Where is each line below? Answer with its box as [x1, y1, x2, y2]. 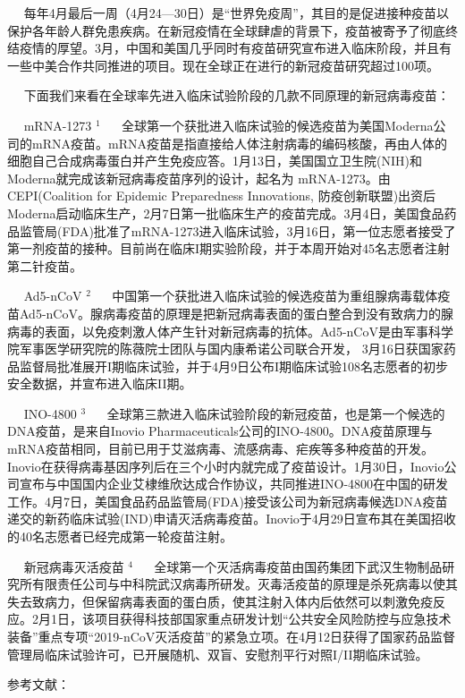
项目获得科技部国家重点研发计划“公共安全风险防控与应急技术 [94, 609, 452, 628]
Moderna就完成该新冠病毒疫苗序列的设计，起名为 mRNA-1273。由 [7, 168, 391, 187]
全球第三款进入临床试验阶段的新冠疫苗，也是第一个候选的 [106, 404, 445, 422]
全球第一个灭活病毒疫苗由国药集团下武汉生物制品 [154, 557, 443, 575]
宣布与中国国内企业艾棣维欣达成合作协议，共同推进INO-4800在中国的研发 [19, 474, 449, 493]
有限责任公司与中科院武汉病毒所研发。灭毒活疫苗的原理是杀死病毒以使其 [31, 575, 458, 593]
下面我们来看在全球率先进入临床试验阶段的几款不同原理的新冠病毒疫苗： [23, 86, 450, 105]
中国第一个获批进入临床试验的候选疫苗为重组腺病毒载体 [112, 286, 438, 305]
